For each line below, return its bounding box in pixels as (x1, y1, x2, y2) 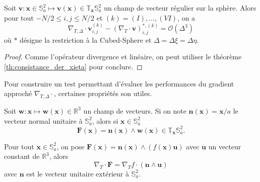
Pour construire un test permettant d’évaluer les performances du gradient (4, 78, 234, 88)
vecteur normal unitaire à (4, 115, 83, 126)
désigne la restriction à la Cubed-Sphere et (20, 34, 152, 45)
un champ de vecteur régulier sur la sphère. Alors (104, 3, 256, 13)
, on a (177, 12, 196, 23)
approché (4, 88, 32, 99)
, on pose (56, 141, 85, 151)
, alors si (92, 115, 118, 126)
